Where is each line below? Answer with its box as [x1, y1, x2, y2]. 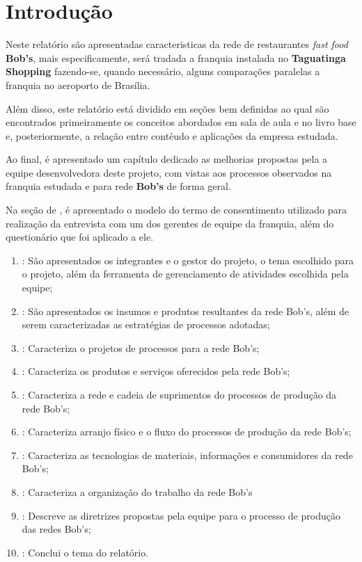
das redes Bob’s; [22, 522, 91, 536]
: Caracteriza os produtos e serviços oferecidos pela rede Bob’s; [22, 364, 290, 378]
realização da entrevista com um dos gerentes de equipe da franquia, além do [6, 216, 334, 230]
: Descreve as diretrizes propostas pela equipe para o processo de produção [22, 508, 340, 522]
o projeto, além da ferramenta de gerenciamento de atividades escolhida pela [22, 266, 349, 281]
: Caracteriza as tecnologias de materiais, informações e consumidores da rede [22, 447, 353, 462]
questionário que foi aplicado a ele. [6, 230, 154, 244]
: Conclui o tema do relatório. [22, 545, 149, 559]
